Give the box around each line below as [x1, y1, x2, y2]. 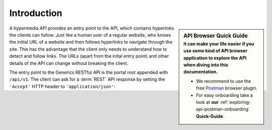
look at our [196, 99, 219, 105]
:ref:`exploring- [220, 99, 251, 105]
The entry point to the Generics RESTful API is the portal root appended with [9, 69, 168, 75]
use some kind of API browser [183, 48, 248, 54]
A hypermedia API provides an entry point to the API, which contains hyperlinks [9, 25, 174, 31]
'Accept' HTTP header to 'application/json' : [9, 83, 115, 89]
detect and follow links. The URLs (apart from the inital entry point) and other [9, 53, 169, 59]
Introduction [9, 8, 62, 19]
